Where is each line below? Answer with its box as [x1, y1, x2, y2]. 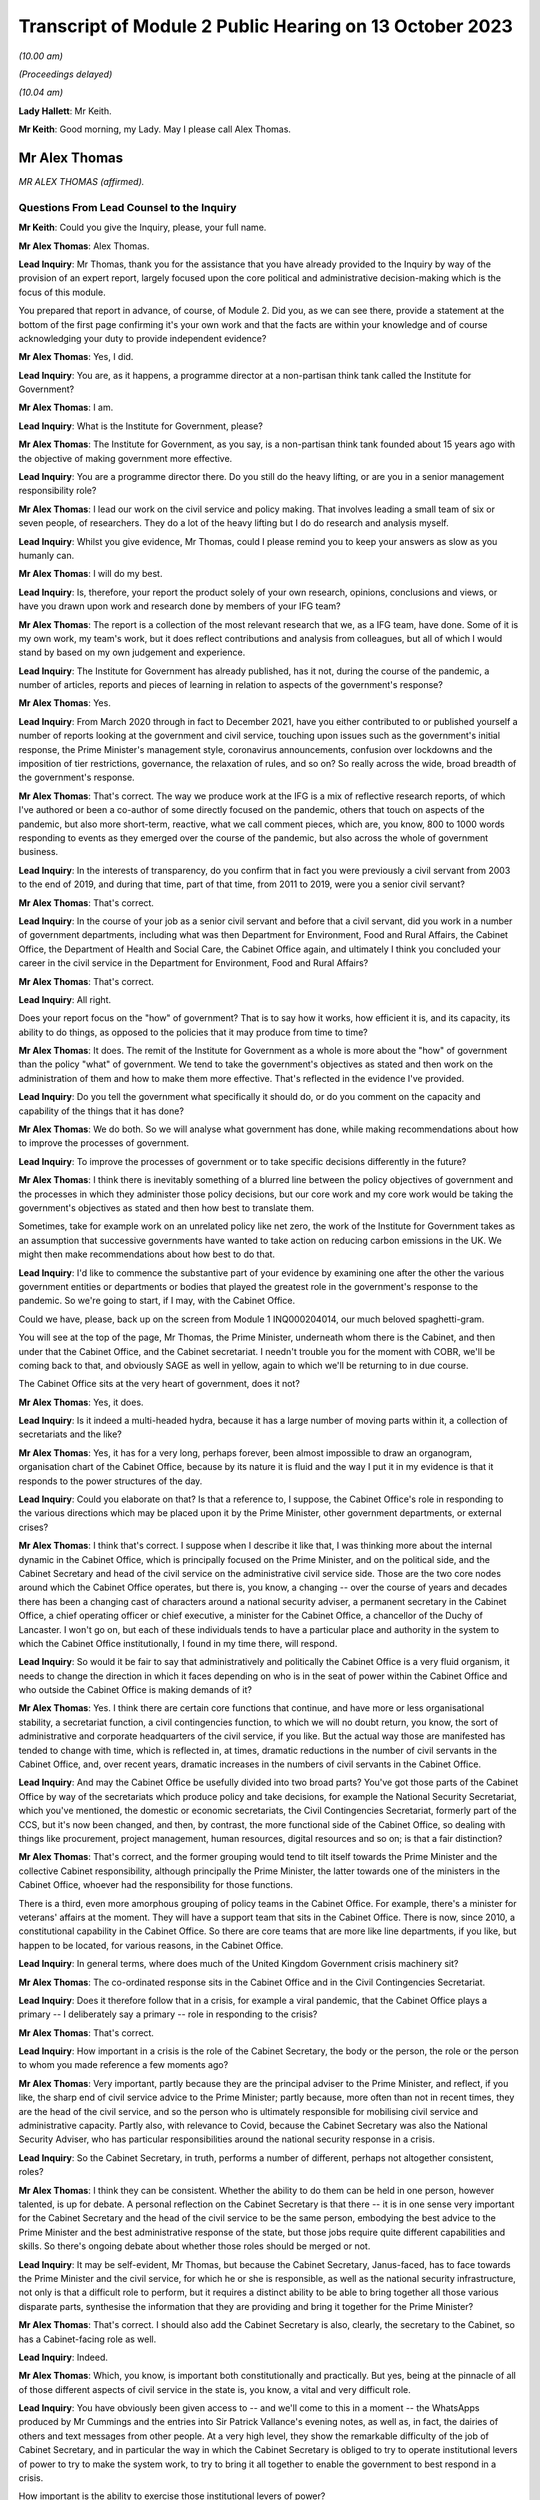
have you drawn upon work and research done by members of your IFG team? [18, 600, 341, 612]
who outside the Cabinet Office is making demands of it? [18, 1684, 252, 1696]
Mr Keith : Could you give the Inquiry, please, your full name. [18, 221, 267, 234]
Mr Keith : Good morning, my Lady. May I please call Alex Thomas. [18, 123, 292, 135]
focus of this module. [18, 286, 106, 298]
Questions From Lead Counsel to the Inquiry [18, 200, 237, 214]
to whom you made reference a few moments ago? [18, 2059, 229, 2071]
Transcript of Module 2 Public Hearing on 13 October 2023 [18, 15, 514, 37]
